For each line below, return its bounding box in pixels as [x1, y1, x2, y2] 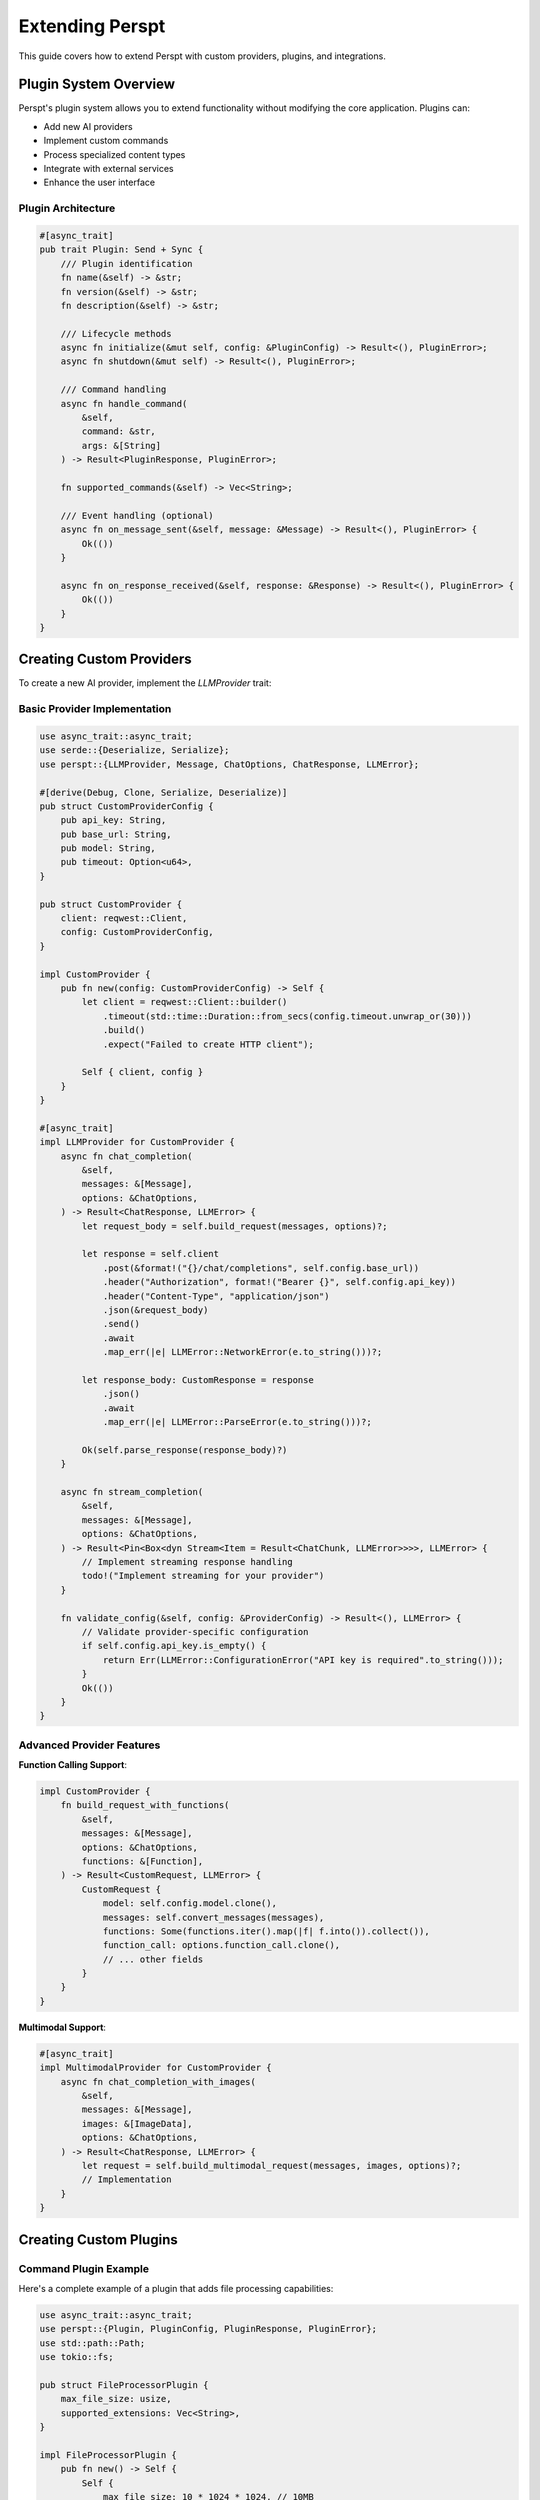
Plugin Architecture [18, 201, 116, 215]
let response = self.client [81, 1248, 220, 1260]
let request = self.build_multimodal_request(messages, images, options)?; [81, 2160, 462, 2171]
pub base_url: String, [60, 828, 172, 840]
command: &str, [81, 426, 157, 437]
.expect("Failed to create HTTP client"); [102, 1038, 314, 1050]
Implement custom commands [43, 135, 169, 147]
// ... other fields [102, 1953, 204, 1965]
